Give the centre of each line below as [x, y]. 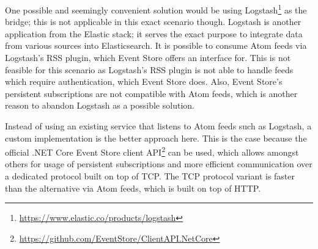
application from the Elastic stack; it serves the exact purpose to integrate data [154, 33]
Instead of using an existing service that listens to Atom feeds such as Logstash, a [158, 126]
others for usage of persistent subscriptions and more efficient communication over [159, 164]
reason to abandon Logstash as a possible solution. [100, 105]
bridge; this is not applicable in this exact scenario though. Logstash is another [153, 22]
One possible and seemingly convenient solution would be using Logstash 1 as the [156, 9]
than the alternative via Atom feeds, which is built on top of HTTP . [133, 188]
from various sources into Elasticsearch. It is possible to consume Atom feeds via [156, 45]
